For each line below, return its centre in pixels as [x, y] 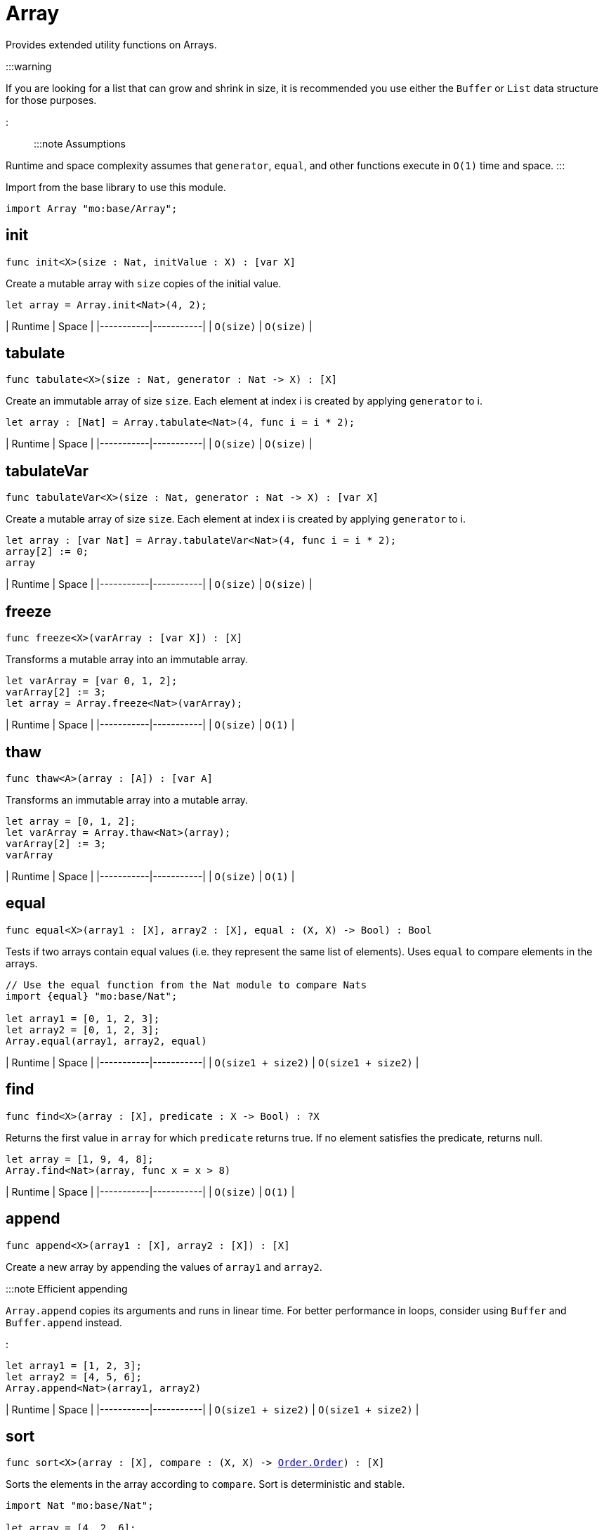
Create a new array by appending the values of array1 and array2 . [164, 1267]
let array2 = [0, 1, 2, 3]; [83, 1029]
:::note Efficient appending [67, 1288]
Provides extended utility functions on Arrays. [111, 44]
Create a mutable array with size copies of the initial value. [144, 283]
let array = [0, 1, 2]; [71, 821]
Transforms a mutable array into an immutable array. [127, 660]
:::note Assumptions [80, 143]
